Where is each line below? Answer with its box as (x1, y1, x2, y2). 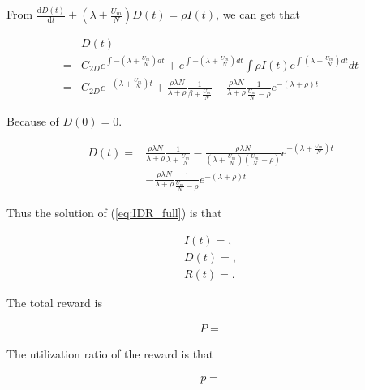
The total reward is (6, 294, 102, 311)
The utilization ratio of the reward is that (6, 345, 214, 362)
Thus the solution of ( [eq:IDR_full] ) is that (6, 204, 222, 221)
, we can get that (216, 6, 300, 23)
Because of (6, 112, 59, 129)
